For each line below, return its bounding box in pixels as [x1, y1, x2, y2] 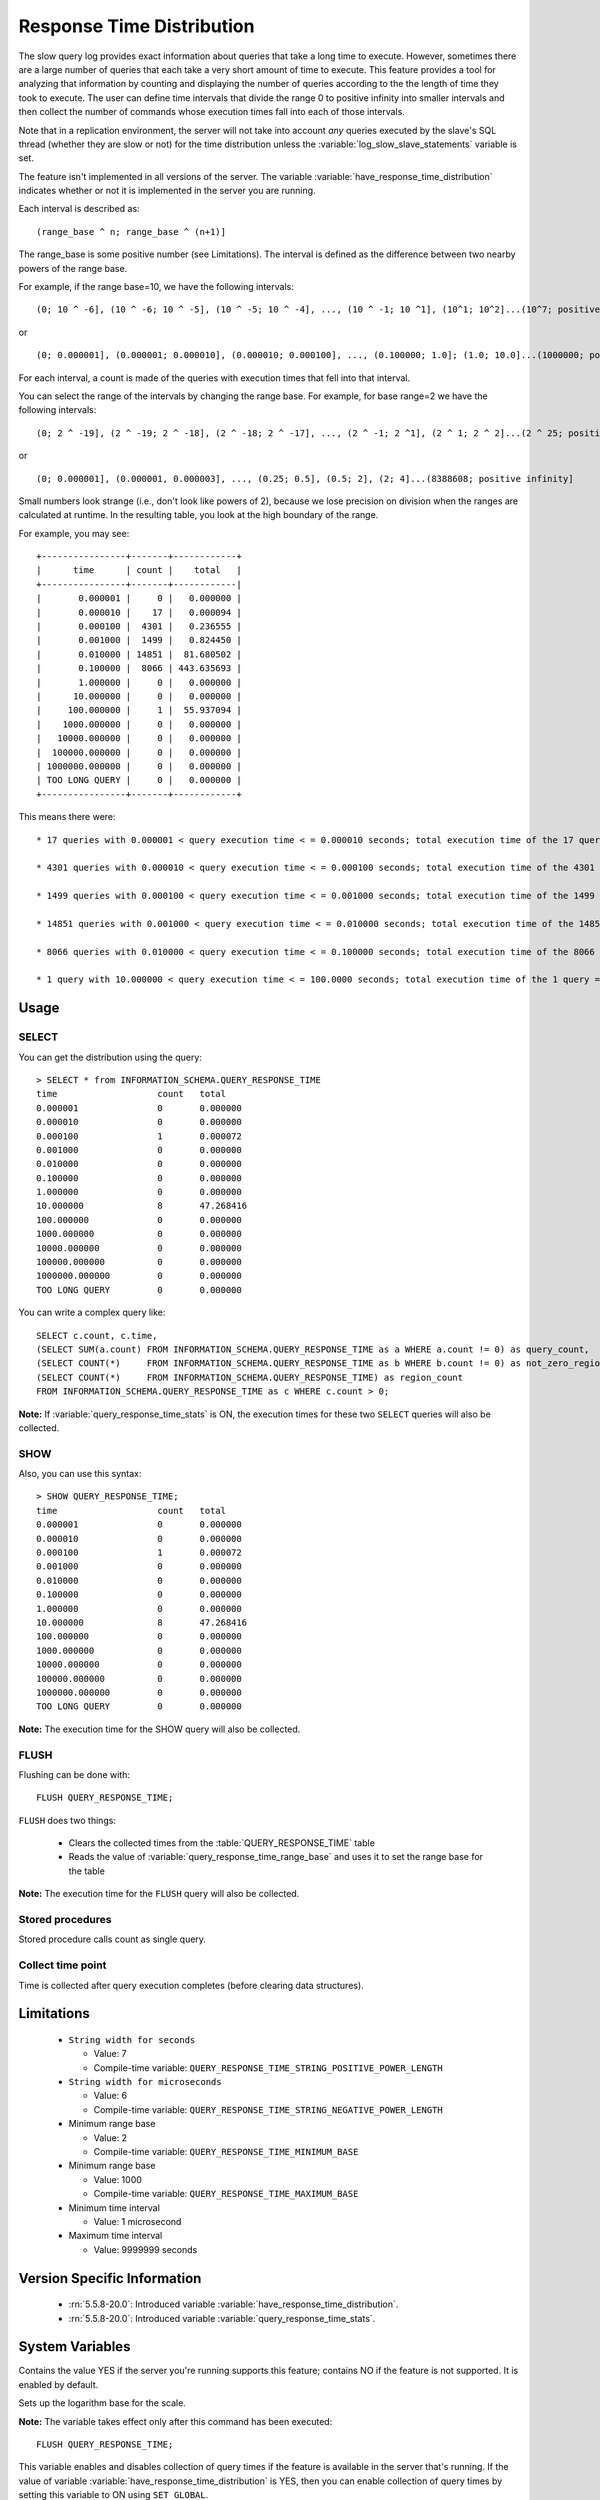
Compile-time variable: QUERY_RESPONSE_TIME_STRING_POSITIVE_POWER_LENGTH [93, 2061, 444, 2074]
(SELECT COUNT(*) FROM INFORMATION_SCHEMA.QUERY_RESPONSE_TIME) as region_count [36, 1371, 464, 1383]
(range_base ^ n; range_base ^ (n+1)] [36, 226, 227, 237]
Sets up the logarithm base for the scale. [18, 2397, 187, 2409]
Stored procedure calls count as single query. [18, 1933, 207, 1945]
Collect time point [18, 1958, 107, 1972]
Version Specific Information [18, 2270, 202, 2287]
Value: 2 [93, 2131, 128, 2144]
